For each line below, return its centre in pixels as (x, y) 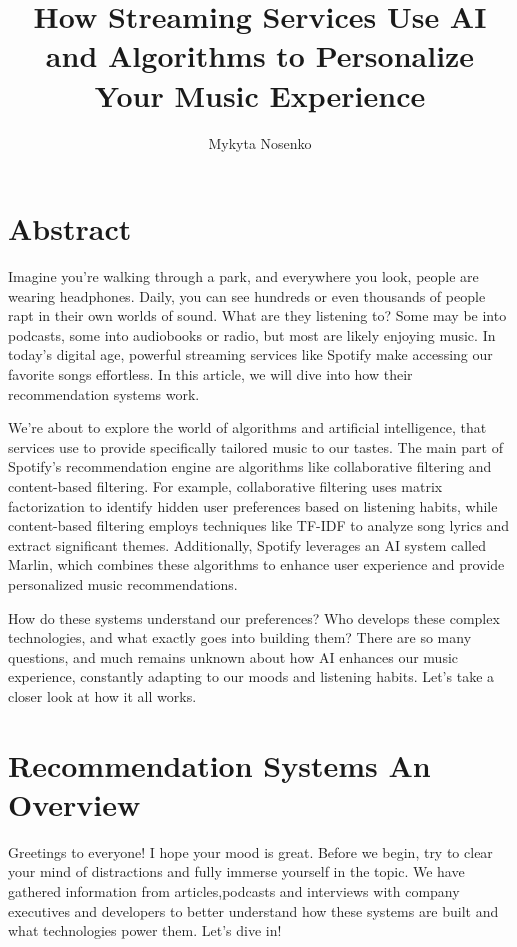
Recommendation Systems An (219, 764)
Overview (74, 803)
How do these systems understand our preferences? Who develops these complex (254, 617)
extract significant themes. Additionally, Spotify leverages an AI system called (247, 544)
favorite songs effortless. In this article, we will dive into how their (210, 374)
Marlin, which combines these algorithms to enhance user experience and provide (256, 564)
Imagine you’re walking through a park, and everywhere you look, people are (243, 276)
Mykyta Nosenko (260, 142)
